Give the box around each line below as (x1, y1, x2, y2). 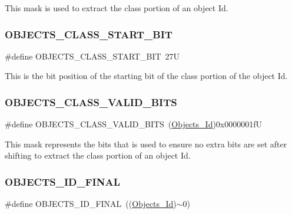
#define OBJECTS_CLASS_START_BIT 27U (5, 50, 180, 62)
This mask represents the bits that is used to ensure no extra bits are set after (5, 137, 287, 150)
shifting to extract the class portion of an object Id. (5, 149, 191, 162)
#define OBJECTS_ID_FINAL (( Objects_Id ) (5, 197, 177, 210)
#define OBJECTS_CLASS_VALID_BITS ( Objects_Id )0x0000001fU (5, 118, 263, 130)
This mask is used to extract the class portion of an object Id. (5, 2, 228, 14)
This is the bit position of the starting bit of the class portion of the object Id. (5, 70, 288, 82)
